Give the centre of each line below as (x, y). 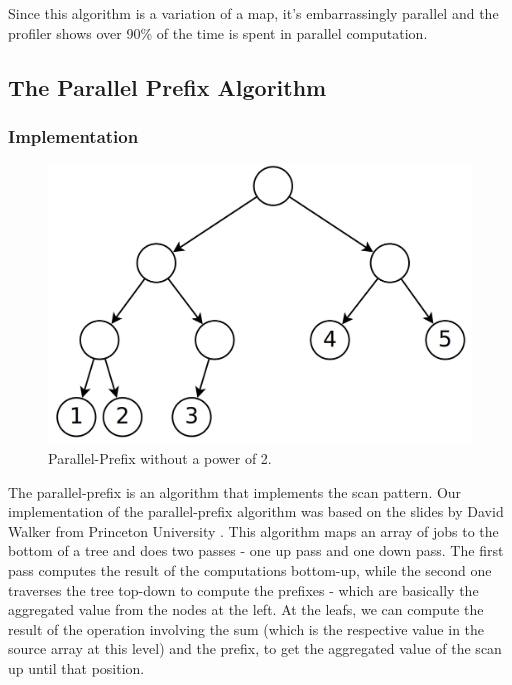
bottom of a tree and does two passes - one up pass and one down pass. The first (256, 550)
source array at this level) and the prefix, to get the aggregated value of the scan (255, 648)
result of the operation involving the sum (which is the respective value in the (246, 628)
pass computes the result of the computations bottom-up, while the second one (250, 570)
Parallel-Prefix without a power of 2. (160, 458)
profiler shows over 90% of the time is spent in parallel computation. (218, 32)
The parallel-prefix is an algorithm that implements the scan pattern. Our (235, 491)
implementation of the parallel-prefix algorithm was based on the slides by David (256, 511)
